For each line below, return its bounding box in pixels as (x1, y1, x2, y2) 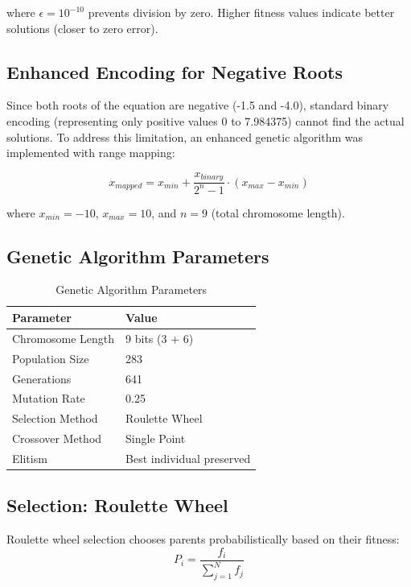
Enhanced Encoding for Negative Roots (6, 59, 343, 84)
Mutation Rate (12, 390, 85, 407)
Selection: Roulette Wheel (6, 493, 228, 518)
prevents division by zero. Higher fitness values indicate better (88, 4, 395, 20)
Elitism (12, 449, 47, 466)
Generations (12, 370, 72, 387)
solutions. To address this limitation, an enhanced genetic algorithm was (6, 128, 364, 145)
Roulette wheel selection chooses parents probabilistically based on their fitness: (6, 531, 400, 548)
